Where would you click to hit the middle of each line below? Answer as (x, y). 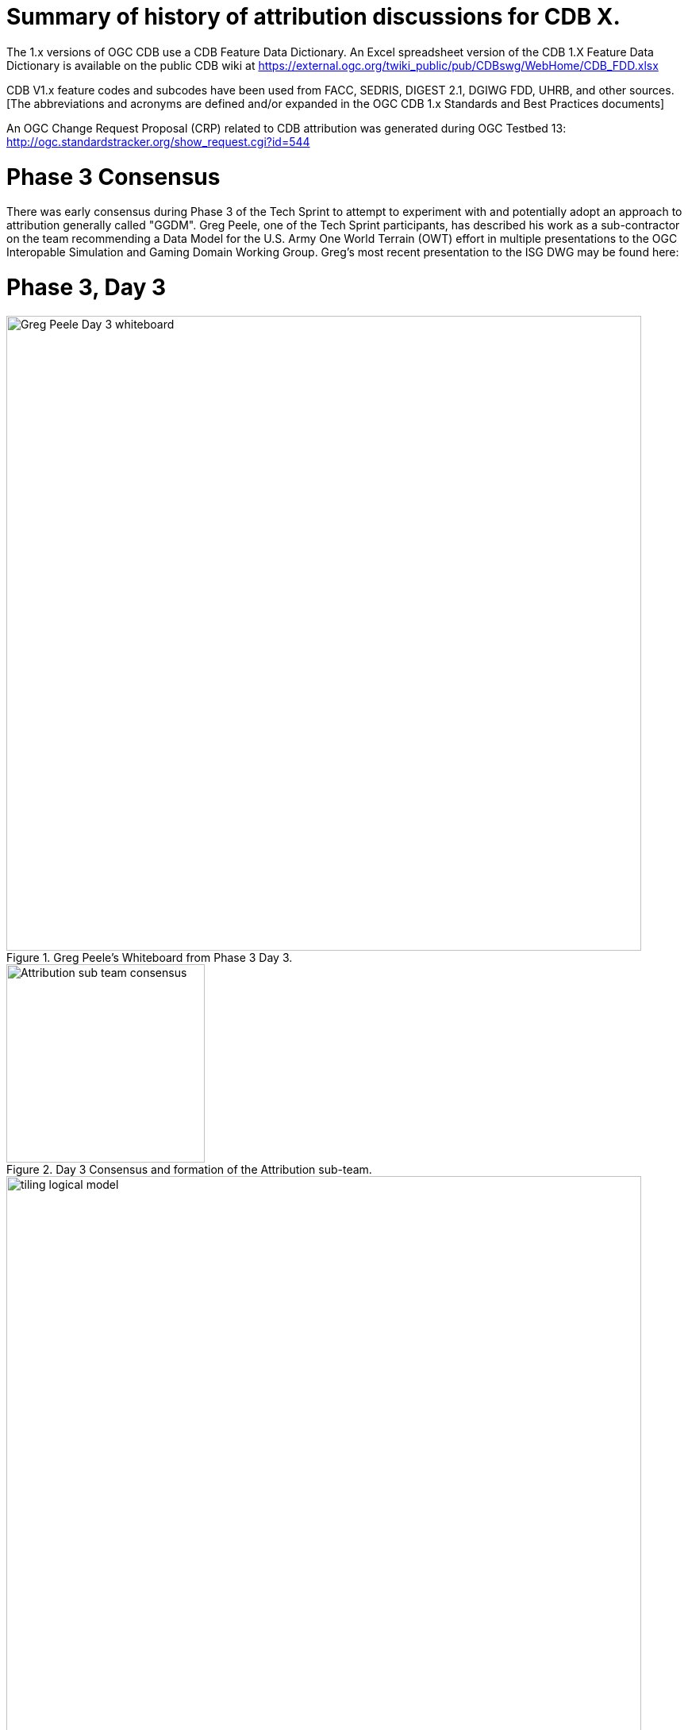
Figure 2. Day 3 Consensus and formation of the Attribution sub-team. (189, 1169)
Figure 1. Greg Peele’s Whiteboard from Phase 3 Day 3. (150, 957)
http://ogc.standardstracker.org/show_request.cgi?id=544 (158, 141)
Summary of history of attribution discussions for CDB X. (313, 17)
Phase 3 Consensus (113, 177)
